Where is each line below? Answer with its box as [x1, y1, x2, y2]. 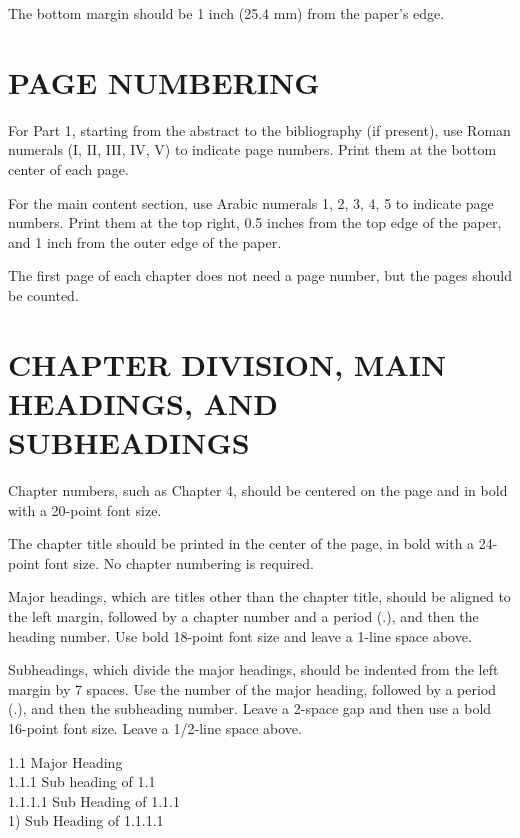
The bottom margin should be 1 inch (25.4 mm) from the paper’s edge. [8, 3, 445, 23]
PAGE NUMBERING [8, 61, 320, 102]
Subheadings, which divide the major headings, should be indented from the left [8, 659, 499, 680]
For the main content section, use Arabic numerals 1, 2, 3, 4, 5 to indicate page [8, 192, 494, 213]
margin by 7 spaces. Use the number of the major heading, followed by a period [8, 678, 497, 699]
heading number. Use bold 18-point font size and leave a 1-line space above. [8, 625, 472, 646]
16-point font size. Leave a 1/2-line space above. [8, 717, 302, 738]
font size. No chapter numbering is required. [44, 552, 314, 573]
